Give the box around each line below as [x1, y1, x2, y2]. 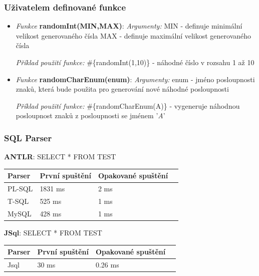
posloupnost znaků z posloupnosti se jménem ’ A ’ [16, 110, 165, 121]
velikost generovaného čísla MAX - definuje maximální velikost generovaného [16, 30, 251, 41]
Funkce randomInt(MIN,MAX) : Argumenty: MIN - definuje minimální [16, 21, 242, 31]
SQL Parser [4, 131, 52, 144]
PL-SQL [8, 183, 33, 194]
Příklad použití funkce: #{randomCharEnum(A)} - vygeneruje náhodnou [16, 100, 240, 111]
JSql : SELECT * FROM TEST [4, 227, 102, 237]
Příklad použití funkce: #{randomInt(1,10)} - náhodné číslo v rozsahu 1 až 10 [16, 57, 254, 67]
